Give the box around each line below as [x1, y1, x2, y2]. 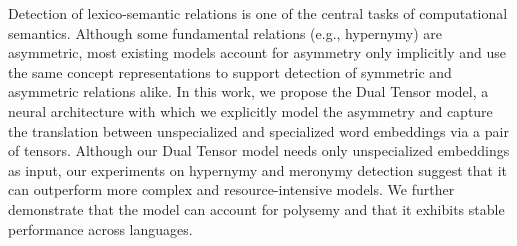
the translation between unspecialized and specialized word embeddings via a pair [8, 120, 509, 141]
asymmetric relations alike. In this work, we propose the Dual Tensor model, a [8, 81, 489, 102]
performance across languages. [8, 218, 193, 239]
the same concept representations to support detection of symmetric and [8, 61, 452, 82]
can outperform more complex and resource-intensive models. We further [8, 179, 455, 200]
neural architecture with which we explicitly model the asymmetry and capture [8, 100, 493, 121]
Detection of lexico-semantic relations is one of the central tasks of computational [8, 3, 508, 23]
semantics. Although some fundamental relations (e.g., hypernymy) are [8, 22, 443, 43]
